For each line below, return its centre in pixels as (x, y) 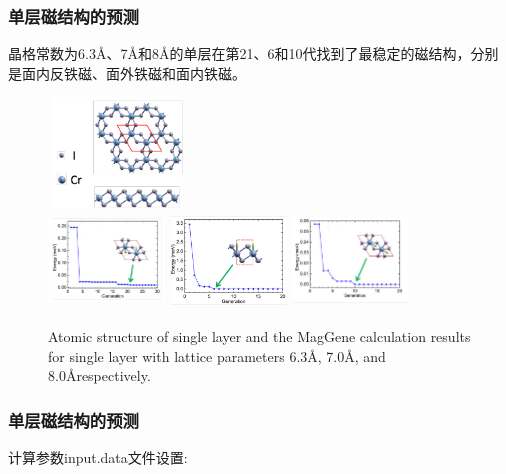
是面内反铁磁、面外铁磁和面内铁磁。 (127, 72)
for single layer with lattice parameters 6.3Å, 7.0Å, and (217, 355)
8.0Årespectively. (99, 375)
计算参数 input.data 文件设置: (98, 456)
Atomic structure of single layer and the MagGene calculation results (259, 335)
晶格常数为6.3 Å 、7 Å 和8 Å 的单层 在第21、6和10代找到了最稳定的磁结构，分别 (253, 53)
